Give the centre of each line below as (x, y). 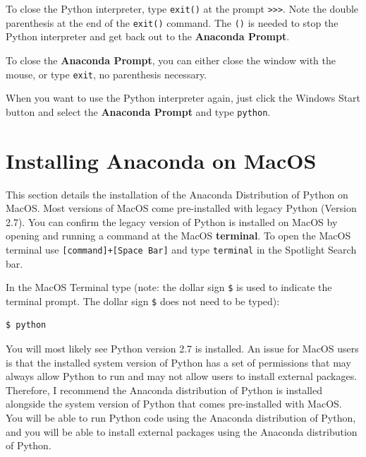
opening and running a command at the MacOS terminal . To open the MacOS (178, 236)
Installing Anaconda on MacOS (161, 160)
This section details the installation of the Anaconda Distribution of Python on (177, 194)
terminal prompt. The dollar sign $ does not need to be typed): (143, 301)
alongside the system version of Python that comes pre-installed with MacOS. (174, 404)
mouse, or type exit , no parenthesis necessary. (106, 74)
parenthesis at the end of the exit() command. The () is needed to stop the (172, 22)
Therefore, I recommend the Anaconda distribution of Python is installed (164, 390)
